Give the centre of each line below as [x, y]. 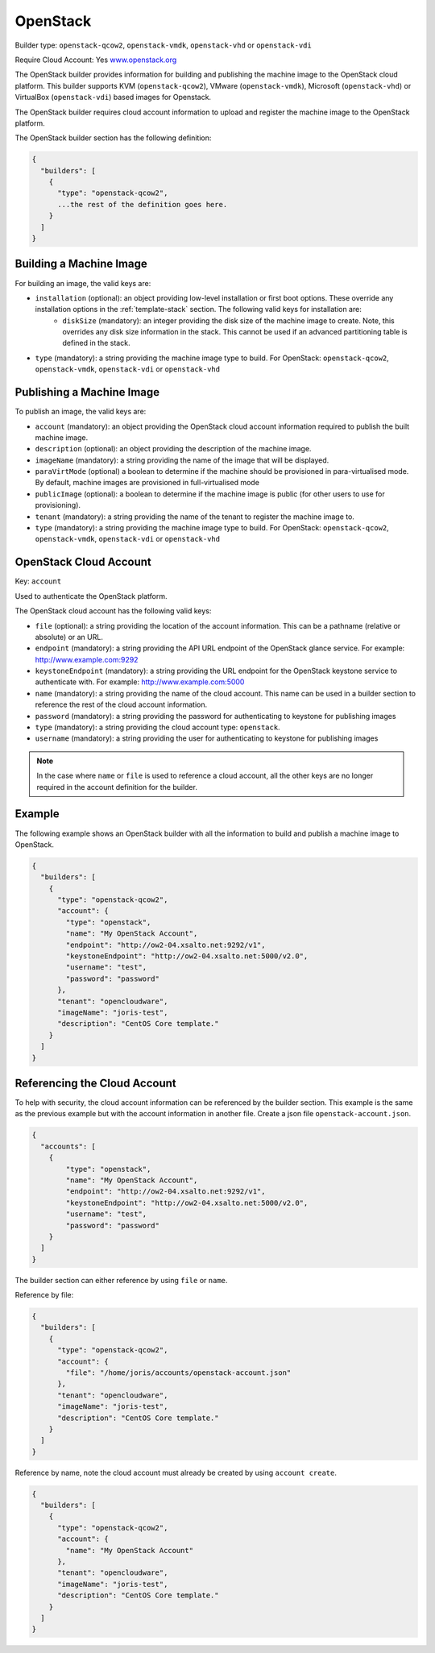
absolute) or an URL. [69, 637]
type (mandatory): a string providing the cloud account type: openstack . [158, 727]
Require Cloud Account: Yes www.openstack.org [96, 60]
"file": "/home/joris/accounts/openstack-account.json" [178, 1373]
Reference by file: [44, 1295]
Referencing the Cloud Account [95, 1083]
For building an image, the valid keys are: [83, 283]
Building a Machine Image [81, 264]
